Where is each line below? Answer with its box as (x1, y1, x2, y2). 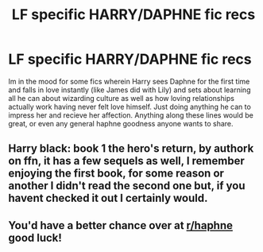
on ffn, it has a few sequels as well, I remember (8, 154, 245, 168)
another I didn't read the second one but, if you (8, 179, 246, 192)
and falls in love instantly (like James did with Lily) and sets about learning (8, 85, 251, 95)
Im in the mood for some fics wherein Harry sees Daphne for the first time (8, 76, 250, 86)
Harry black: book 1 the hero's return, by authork (8, 142, 254, 156)
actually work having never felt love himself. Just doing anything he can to (8, 102, 252, 111)
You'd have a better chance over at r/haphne (8, 219, 233, 232)
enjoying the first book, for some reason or (8, 167, 225, 180)
